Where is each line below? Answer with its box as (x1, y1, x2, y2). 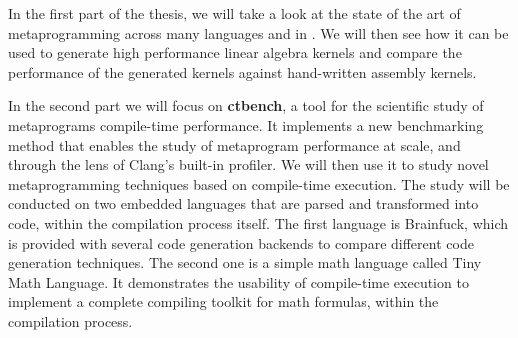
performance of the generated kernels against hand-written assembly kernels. (8, 61, 477, 82)
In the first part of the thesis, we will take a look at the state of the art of (8, 3, 461, 23)
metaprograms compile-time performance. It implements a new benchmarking (8, 114, 484, 135)
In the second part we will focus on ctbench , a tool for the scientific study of (8, 95, 484, 116)
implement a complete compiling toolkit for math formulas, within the (8, 291, 439, 312)
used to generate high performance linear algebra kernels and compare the (8, 42, 462, 63)
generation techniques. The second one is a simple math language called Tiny (8, 252, 482, 273)
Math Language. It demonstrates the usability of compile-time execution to (8, 271, 469, 292)
